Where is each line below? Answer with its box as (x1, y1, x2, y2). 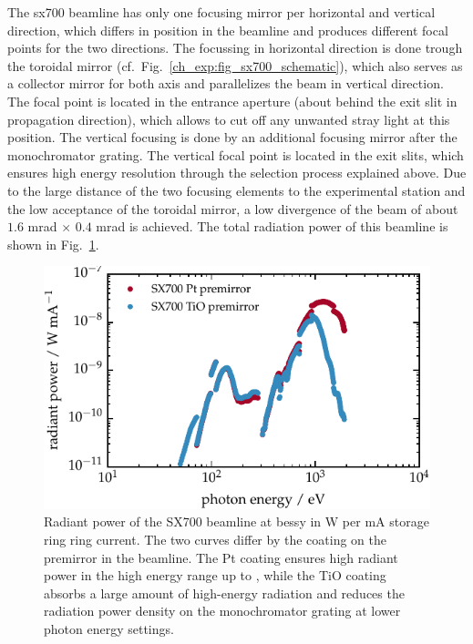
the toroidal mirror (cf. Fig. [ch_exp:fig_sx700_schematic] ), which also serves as (7, 56, 463, 75)
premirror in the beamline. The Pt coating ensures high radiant (44, 547, 398, 567)
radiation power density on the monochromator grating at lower (44, 601, 401, 620)
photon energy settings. (44, 618, 174, 638)
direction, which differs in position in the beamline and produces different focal (7, 20, 448, 39)
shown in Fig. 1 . (7, 234, 99, 253)
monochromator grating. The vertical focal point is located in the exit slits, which (7, 145, 464, 164)
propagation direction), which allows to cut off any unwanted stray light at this (7, 109, 450, 128)
